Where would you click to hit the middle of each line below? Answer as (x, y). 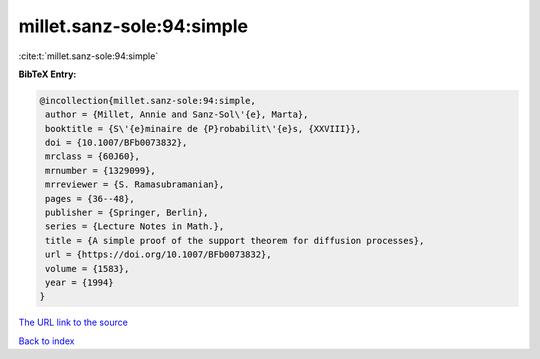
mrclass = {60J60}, (92, 156)
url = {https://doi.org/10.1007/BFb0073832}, (158, 254)
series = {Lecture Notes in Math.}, (135, 226)
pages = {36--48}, (90, 198)
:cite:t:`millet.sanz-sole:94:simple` (88, 56)
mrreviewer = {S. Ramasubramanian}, (135, 184)
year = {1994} (79, 282)
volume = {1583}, (87, 268)
